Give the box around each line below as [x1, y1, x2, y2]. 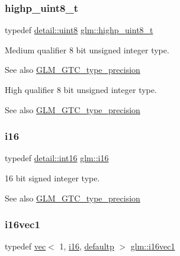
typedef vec [5, 240, 46, 252]
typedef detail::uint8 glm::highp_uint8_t [5, 24, 153, 36]
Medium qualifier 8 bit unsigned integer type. [5, 43, 169, 56]
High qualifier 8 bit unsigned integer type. [5, 84, 157, 95]
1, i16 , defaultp [59, 240, 114, 252]
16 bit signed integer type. [5, 172, 100, 184]
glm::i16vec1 [130, 240, 175, 252]
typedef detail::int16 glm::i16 [5, 152, 109, 164]
